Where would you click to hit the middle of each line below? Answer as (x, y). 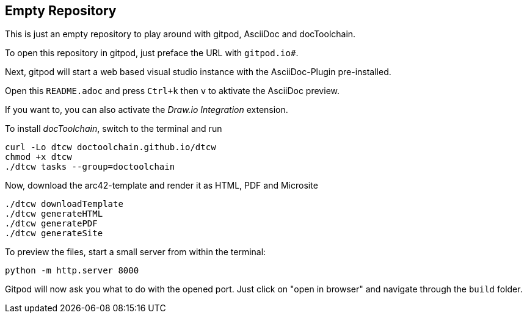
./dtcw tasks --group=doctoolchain (90, 167)
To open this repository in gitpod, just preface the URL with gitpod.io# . (152, 53)
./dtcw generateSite (54, 233)
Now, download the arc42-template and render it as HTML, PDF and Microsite (162, 186)
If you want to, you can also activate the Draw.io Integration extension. (147, 110)
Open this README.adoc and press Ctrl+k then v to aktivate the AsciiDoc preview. (172, 91)
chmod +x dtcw (38, 157)
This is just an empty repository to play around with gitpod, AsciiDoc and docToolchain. (180, 34)
